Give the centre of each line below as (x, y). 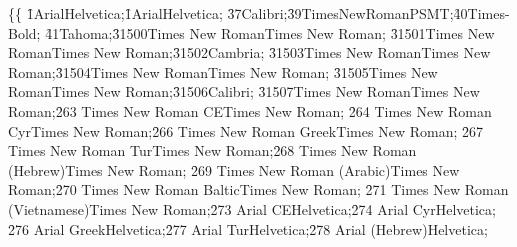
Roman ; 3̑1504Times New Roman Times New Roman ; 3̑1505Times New (223, 71)
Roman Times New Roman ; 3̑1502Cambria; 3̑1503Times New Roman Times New (249, 52)
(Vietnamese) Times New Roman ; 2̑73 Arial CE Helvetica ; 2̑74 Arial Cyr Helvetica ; (252, 208)
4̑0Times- (481, 13)
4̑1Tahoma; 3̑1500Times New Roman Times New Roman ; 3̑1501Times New (270, 32)
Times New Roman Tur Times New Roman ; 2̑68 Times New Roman (212, 150)
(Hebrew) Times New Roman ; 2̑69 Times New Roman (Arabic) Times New (234, 169)
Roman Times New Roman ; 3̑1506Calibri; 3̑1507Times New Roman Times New (244, 91)
